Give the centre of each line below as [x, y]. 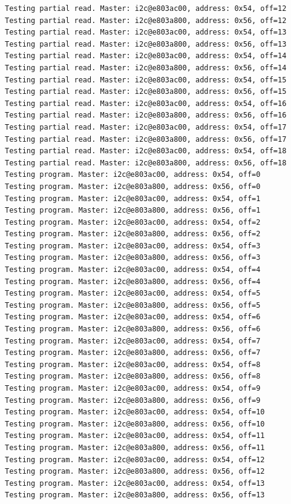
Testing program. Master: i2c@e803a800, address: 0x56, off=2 [133, 234]
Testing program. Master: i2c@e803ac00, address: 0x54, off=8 [133, 364]
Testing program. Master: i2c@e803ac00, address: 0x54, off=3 [133, 246]
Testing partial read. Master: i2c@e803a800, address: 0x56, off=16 [146, 115]
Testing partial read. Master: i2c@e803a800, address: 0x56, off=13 [146, 44]
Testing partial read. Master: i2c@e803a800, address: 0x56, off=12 [146, 20]
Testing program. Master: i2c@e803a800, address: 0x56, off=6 [133, 329]
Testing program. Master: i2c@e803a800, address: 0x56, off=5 [133, 305]
